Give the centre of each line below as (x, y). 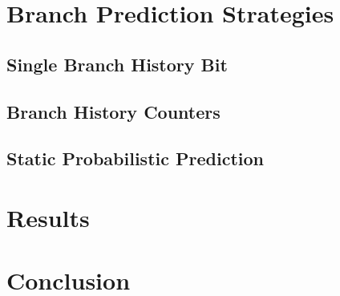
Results (48, 217)
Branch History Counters (113, 111)
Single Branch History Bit (117, 64)
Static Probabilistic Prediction (135, 158)
